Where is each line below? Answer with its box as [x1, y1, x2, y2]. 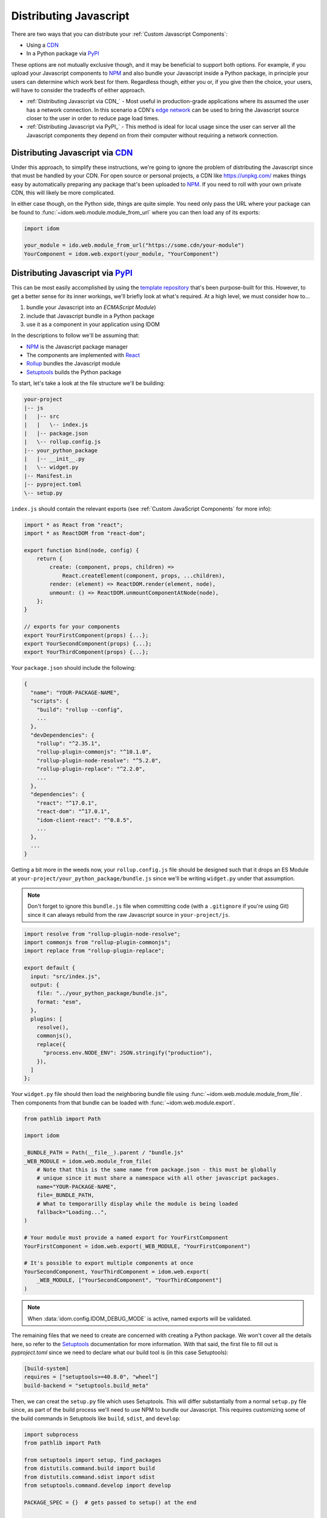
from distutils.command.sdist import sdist [24, 1473, 156, 1480]
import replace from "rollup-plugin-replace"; [24, 947, 165, 955]
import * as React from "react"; [24, 521, 124, 528]
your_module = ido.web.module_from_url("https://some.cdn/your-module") [24, 242, 245, 249]
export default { [24, 964, 76, 972]
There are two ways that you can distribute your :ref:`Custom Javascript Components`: [11, 30, 228, 38]
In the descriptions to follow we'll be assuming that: [11, 332, 140, 339]
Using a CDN [26, 41, 59, 49]
